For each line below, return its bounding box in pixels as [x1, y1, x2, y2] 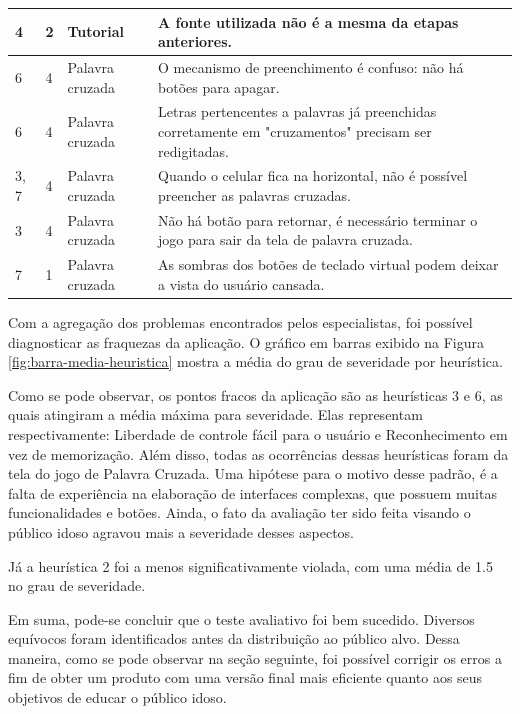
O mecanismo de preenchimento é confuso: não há [158, 56, 464, 77]
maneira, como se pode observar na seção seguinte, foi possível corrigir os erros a [8, 647, 502, 668]
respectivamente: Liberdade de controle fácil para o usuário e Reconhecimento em [8, 423, 508, 444]
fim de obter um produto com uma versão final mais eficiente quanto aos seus [8, 667, 483, 688]
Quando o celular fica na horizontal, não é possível [158, 165, 468, 186]
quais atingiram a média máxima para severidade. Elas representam [8, 404, 423, 425]
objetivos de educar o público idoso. [8, 687, 227, 708]
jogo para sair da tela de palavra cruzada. [158, 229, 413, 250]
